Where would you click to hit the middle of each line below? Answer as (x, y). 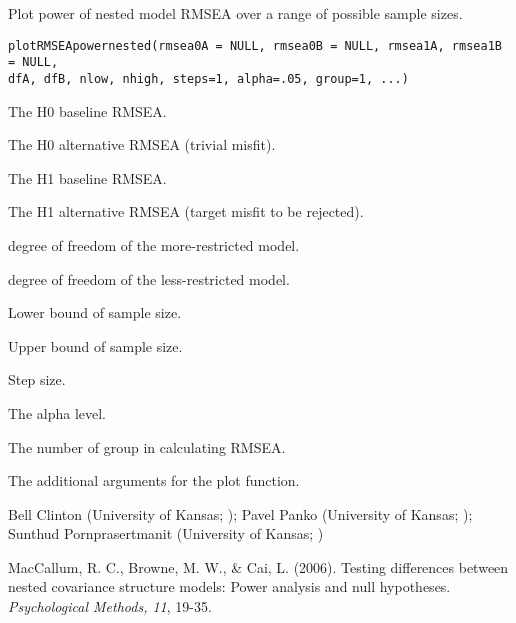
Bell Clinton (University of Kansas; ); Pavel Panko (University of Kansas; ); (240, 513)
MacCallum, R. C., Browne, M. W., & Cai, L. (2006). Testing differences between (258, 566)
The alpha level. (57, 412)
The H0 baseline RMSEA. (87, 110)
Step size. (37, 379)
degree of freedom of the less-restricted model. (149, 278)
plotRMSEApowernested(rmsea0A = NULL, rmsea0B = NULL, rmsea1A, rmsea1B (255, 45)
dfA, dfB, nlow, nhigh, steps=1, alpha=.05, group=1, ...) (208, 78)
